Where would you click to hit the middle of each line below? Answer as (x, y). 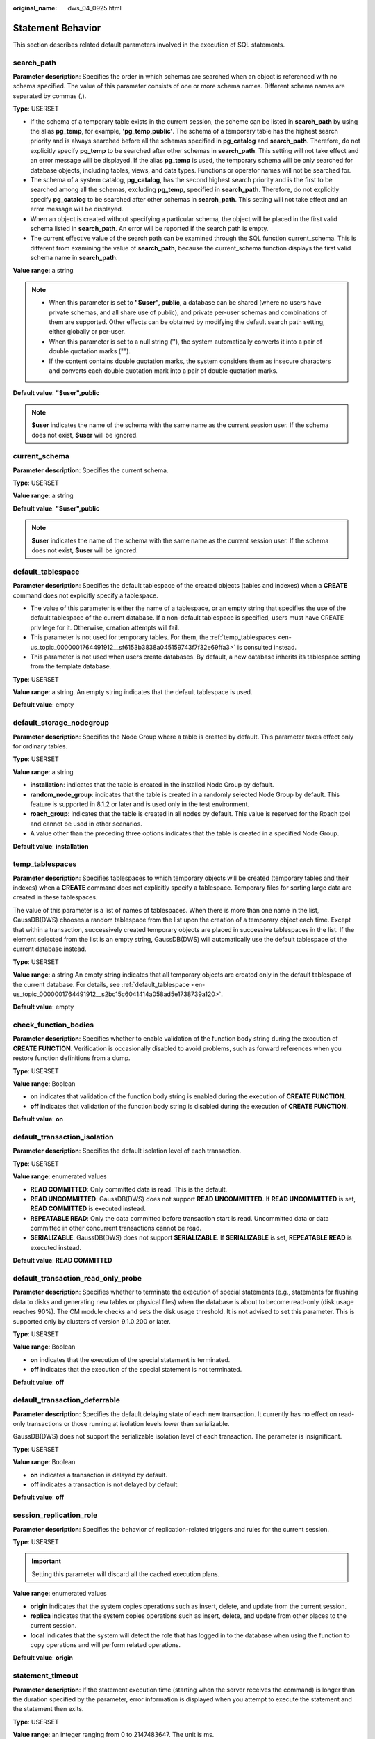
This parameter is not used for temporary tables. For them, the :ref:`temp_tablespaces (153, 637)
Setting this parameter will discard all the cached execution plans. (126, 1574)
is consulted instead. (267, 647)
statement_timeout (46, 1676)
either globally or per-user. (87, 332)
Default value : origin (43, 1658)
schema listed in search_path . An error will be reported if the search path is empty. (149, 228)
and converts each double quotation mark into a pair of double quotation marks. (163, 370)
